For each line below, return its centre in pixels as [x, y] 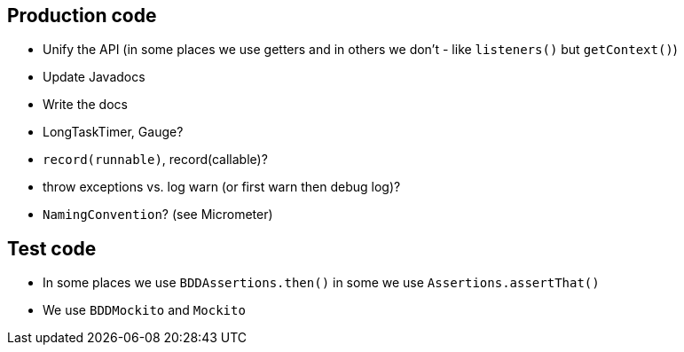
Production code [82, 16]
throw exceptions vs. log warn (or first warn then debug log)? [222, 187]
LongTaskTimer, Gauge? [113, 132]
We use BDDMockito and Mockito [144, 310]
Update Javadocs [94, 77]
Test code [52, 248]
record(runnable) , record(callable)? [155, 160]
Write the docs [85, 105]
